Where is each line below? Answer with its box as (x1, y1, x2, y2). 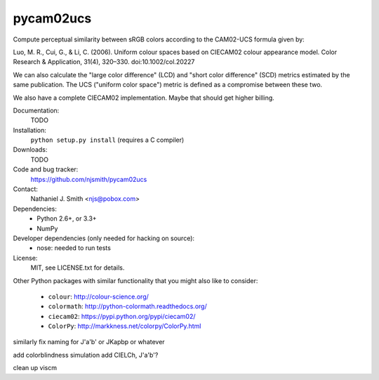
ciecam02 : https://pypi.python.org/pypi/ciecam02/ (48, 312, 196, 320)
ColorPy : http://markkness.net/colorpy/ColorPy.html (48, 322, 201, 330)
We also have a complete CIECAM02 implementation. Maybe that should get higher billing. (13, 93, 275, 102)
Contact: (13, 185, 39, 193)
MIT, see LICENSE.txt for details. (30, 263, 125, 272)
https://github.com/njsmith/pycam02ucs (30, 175, 147, 183)
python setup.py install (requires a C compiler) (30, 136, 185, 144)
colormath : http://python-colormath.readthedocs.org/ (48, 302, 207, 310)
